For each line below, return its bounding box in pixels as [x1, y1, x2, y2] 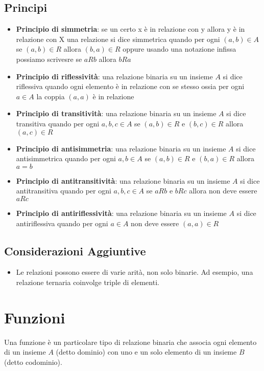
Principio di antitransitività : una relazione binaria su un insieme [16, 175, 230, 186]
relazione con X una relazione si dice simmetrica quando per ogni [16, 33, 220, 44]
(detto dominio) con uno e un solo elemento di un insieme [56, 346, 237, 357]
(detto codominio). [4, 356, 62, 367]
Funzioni [4, 307, 65, 328]
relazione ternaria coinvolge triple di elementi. [16, 276, 159, 287]
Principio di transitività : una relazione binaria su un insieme [16, 108, 217, 119]
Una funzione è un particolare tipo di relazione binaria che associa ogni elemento [4, 336, 257, 347]
